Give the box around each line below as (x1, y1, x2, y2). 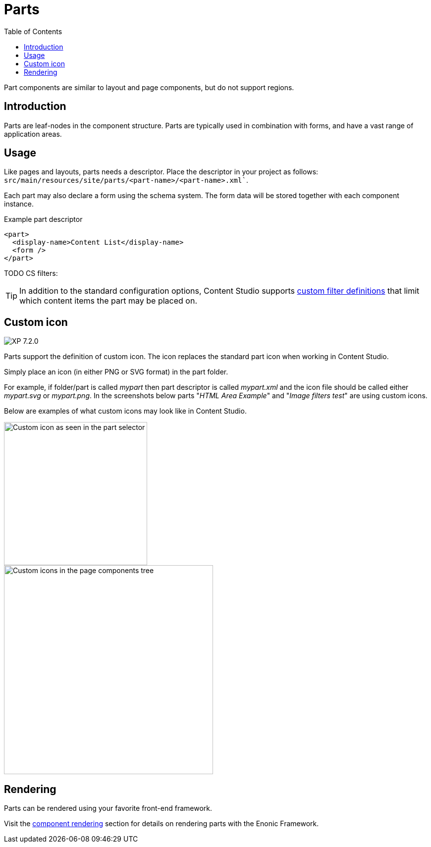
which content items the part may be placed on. (19, 296, 197, 306)
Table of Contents (4, 27, 62, 36)
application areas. (4, 129, 62, 138)
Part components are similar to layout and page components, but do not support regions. (4, 83, 294, 92)
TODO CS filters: (4, 269, 58, 278)
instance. (4, 200, 34, 209)
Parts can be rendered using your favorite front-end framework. (4, 804, 212, 813)
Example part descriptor (4, 215, 83, 224)
